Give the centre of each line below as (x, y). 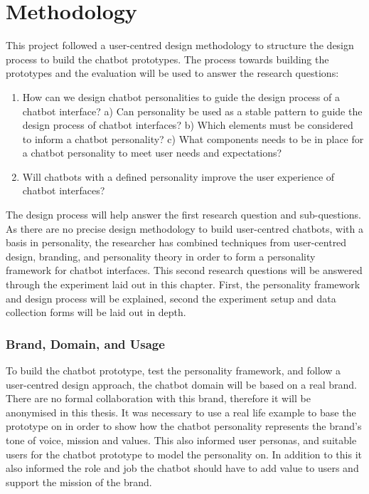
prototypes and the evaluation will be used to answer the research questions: (172, 73)
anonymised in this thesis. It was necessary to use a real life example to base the (181, 412)
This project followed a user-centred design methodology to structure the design (180, 45)
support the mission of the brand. (79, 482)
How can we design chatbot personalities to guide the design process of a (181, 96)
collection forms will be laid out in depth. (96, 312)
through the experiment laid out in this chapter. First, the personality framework (183, 284)
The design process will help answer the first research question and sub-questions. (183, 215)
